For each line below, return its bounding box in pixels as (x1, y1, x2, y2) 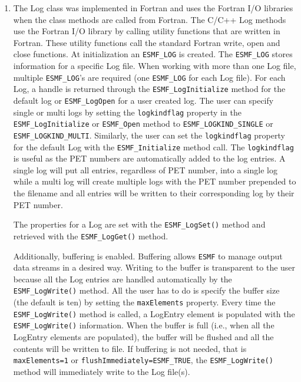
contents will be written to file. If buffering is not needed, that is (13, 342, 247, 354)
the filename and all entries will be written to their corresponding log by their (13, 187, 295, 199)
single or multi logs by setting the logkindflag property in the (13, 106, 242, 118)
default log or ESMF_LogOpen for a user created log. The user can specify (13, 94, 274, 106)
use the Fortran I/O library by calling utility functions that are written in (13, 25, 280, 37)
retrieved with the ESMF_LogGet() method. (13, 229, 168, 242)
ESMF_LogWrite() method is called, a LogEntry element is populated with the (13, 307, 295, 320)
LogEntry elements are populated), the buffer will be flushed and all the (13, 330, 274, 343)
